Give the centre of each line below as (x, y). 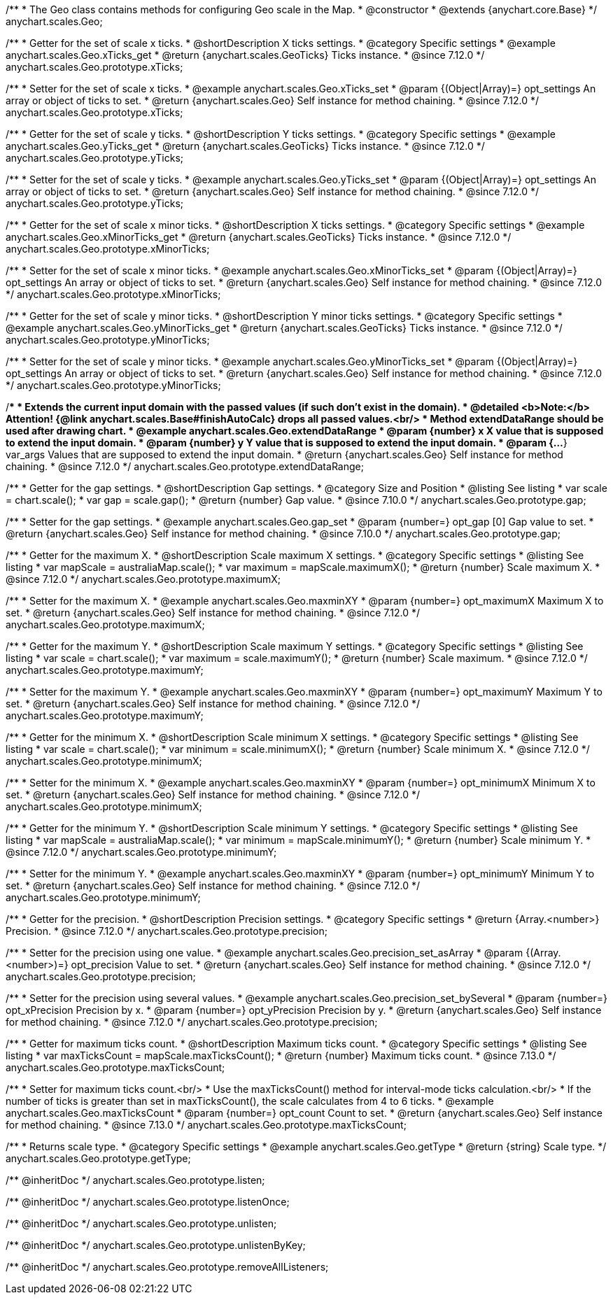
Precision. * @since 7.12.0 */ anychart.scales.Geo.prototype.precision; (167, 931)
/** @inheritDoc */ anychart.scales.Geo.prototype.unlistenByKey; (156, 1245)
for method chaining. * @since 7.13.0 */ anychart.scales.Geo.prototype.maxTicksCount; (206, 1125)
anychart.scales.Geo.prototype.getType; (98, 1158)
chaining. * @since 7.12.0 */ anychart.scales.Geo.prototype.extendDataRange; (185, 466)
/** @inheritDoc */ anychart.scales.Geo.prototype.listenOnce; (148, 1202)
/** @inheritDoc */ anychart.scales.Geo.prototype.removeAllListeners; (167, 1267)
